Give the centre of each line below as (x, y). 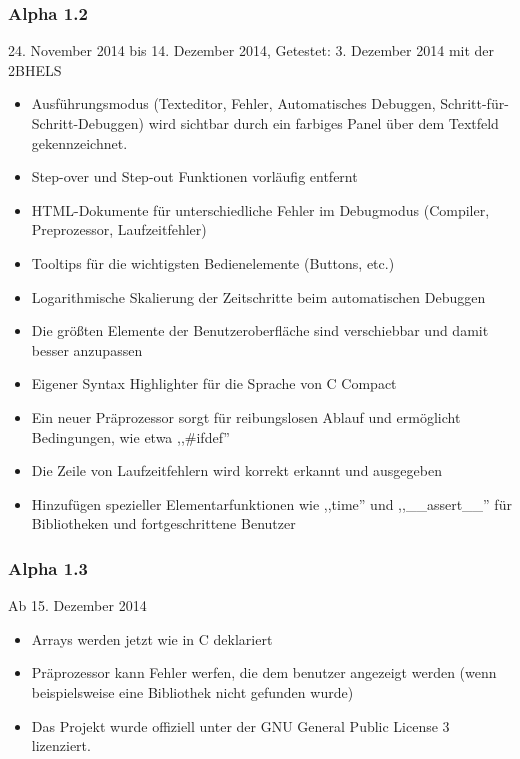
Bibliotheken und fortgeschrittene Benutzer (163, 523)
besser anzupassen (87, 349)
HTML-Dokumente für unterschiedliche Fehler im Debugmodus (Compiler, (260, 209)
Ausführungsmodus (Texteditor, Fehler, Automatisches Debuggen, (233, 103)
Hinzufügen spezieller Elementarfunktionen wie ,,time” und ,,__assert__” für (271, 503)
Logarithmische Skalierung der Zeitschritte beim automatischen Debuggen (258, 296)
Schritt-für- (474, 103)
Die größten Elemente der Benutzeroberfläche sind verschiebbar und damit (260, 330)
